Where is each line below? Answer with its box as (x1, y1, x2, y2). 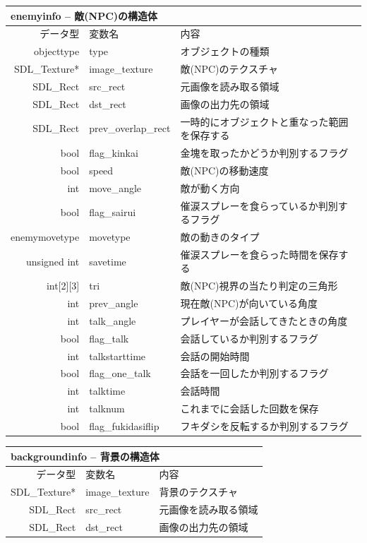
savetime (89, 253, 126, 268)
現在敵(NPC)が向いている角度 (180, 296, 318, 311)
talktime (89, 383, 126, 398)
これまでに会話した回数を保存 (180, 401, 319, 416)
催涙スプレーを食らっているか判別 (180, 198, 338, 213)
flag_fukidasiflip (89, 419, 160, 433)
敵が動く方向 (180, 180, 240, 195)
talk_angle (89, 313, 136, 328)
